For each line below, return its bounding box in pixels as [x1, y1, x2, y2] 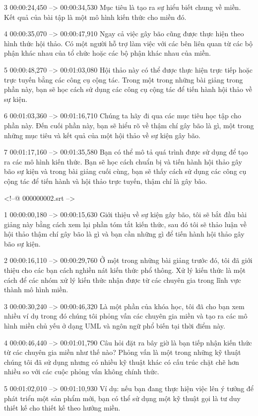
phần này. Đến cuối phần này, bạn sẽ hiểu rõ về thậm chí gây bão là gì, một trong [4, 120, 254, 130]
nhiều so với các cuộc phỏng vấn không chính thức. [4, 366, 159, 377]
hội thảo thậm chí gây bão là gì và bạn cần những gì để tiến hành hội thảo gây [4, 229, 245, 239]
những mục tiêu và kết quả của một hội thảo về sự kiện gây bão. [4, 130, 200, 140]
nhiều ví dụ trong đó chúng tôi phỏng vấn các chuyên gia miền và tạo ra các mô [4, 311, 248, 321]
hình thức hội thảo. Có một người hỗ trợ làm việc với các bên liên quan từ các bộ [4, 38, 253, 48]
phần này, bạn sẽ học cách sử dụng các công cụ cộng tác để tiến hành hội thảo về [4, 84, 252, 94]
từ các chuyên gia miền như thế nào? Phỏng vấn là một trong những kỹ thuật [4, 347, 241, 357]
